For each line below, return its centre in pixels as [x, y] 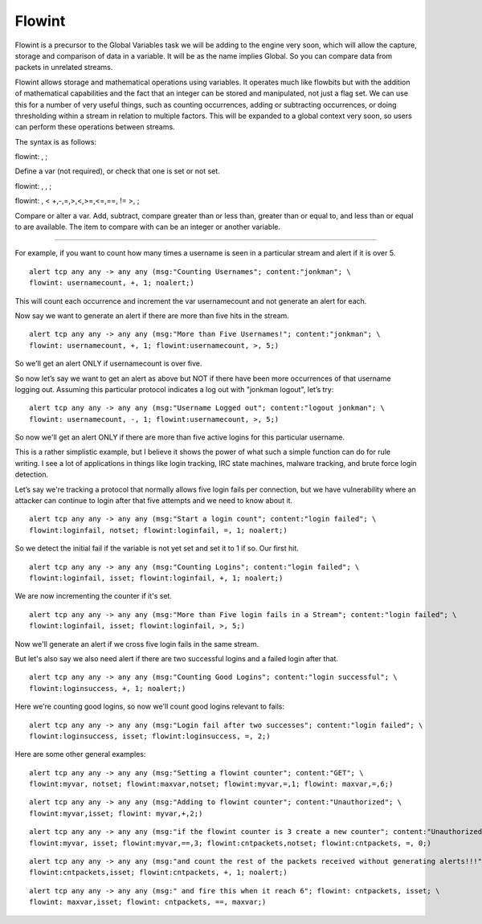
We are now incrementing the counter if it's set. [94, 596]
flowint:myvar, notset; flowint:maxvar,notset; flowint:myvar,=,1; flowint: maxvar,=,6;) [211, 784]
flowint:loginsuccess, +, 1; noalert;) [108, 688]
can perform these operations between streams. [95, 127]
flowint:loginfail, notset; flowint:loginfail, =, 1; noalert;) [159, 530]
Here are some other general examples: [80, 754]
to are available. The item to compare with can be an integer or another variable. [148, 227]
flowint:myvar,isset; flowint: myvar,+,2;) [116, 813]
